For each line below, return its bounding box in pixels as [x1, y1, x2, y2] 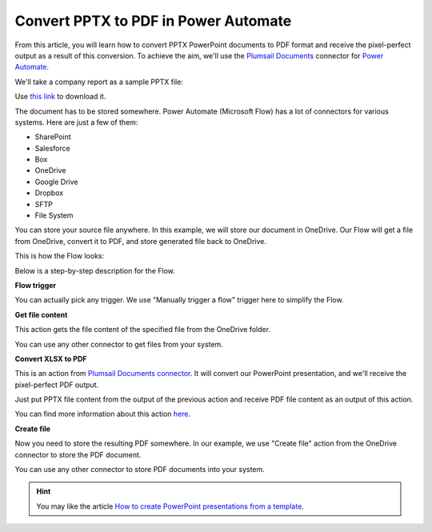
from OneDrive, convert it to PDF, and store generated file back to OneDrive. [14, 236, 267, 246]
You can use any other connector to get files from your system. [14, 339, 223, 349]
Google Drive [34, 177, 78, 186]
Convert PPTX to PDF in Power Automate [14, 12, 292, 30]
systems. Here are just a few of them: [14, 117, 138, 127]
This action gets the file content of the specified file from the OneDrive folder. [14, 325, 271, 334]
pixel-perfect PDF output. [14, 380, 99, 390]
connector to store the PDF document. [14, 450, 142, 459]
